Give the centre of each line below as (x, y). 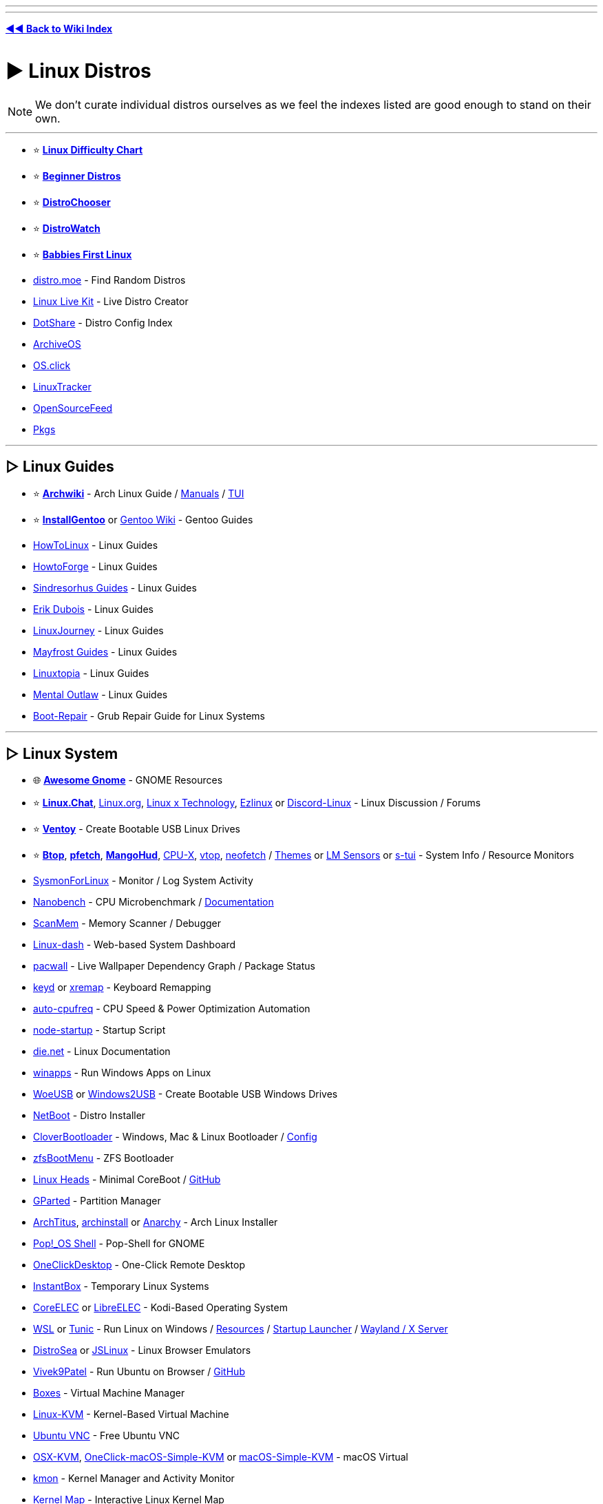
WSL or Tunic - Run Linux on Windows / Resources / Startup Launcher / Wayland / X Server (241, 1329)
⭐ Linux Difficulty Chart (88, 149)
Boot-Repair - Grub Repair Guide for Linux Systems (149, 716)
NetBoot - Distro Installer (89, 1116)
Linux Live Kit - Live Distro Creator (111, 301)
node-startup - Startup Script (99, 1030)
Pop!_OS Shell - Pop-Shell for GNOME (119, 1244)
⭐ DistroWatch (67, 228)
